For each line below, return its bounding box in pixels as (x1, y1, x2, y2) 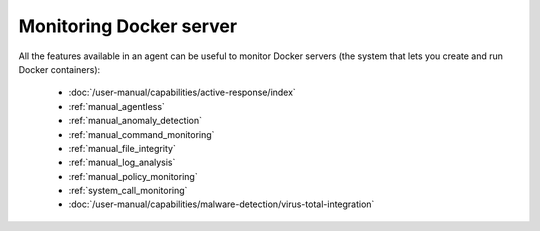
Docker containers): (18, 63, 101, 75)
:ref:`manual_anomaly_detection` (68, 115, 203, 127)
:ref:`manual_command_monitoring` (68, 128, 215, 140)
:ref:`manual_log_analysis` (68, 156, 176, 169)
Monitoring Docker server (18, 15, 238, 37)
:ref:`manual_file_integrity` (68, 142, 177, 154)
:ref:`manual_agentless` (68, 100, 165, 112)
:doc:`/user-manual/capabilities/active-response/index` (68, 86, 297, 99)
